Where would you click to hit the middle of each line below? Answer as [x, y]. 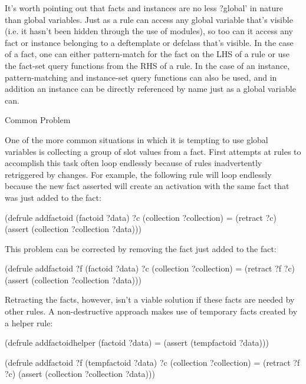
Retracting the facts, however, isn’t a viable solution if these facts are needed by [150, 299]
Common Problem [38, 120]
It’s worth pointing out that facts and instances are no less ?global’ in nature [144, 8]
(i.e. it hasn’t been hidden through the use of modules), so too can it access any [149, 31]
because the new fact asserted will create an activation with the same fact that [147, 186]
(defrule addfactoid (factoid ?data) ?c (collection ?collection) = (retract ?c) [141, 217]
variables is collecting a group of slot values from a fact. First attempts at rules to [153, 151]
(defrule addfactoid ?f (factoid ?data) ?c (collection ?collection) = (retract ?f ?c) [150, 268]
